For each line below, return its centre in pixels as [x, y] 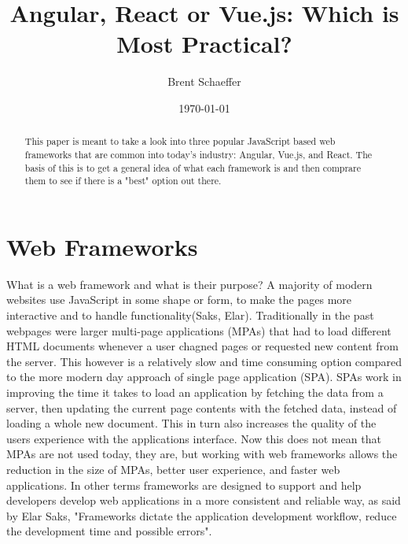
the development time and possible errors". [109, 531]
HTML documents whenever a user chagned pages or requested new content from [202, 346]
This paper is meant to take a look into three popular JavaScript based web [180, 141]
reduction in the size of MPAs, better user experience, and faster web [173, 469]
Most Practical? [204, 44]
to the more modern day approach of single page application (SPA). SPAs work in [204, 377]
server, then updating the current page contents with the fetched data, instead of [202, 407]
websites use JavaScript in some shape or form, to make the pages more [179, 300]
